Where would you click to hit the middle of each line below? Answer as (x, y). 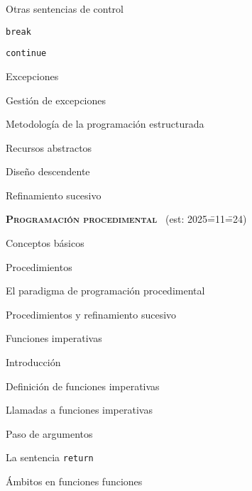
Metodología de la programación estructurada (105, 124)
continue (26, 54)
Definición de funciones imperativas (83, 386)
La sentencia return (50, 457)
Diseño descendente (48, 171)
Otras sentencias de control (65, 9)
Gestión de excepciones (56, 100)
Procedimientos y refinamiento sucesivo (91, 314)
